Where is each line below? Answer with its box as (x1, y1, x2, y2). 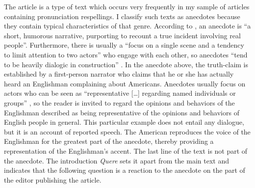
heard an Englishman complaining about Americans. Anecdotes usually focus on (4, 78, 246, 88)
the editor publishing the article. (4, 174, 102, 185)
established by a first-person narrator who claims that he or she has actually (4, 69, 234, 79)
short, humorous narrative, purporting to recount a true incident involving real (4, 30, 241, 40)
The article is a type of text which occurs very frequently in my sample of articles (4, 1, 250, 11)
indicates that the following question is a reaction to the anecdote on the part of (4, 165, 245, 175)
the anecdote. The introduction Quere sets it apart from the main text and (4, 155, 229, 165)
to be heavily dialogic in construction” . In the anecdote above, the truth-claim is (4, 59, 249, 69)
